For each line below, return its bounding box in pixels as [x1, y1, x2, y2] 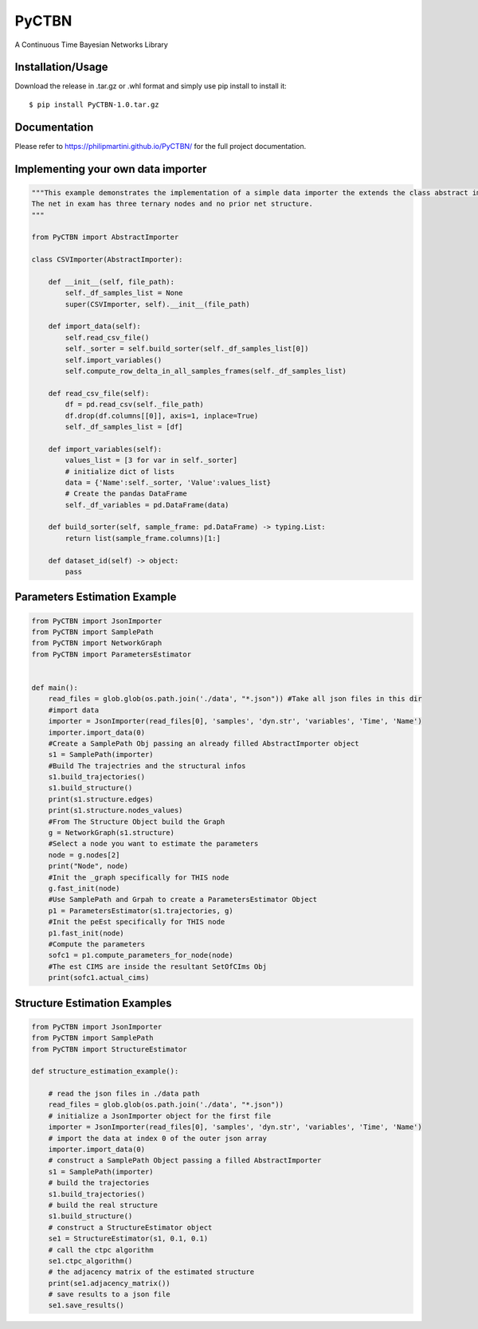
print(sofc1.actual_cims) [48, 973, 150, 982]
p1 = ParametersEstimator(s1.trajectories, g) [48, 906, 234, 915]
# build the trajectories [48, 1178, 150, 1187]
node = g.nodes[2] [48, 850, 120, 860]
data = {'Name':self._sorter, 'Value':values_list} [65, 478, 272, 487]
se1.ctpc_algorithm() [48, 1256, 133, 1265]
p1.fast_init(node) [48, 928, 125, 938]
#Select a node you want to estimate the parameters [48, 839, 259, 849]
